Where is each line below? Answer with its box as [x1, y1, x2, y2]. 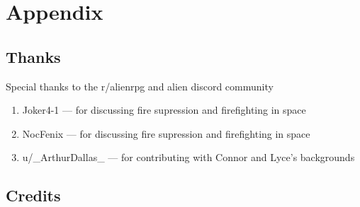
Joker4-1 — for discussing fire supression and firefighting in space [22, 102, 306, 117]
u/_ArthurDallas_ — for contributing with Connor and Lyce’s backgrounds [22, 150, 355, 165]
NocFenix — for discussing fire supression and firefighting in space [22, 126, 310, 141]
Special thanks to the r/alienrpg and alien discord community [6, 78, 274, 93]
